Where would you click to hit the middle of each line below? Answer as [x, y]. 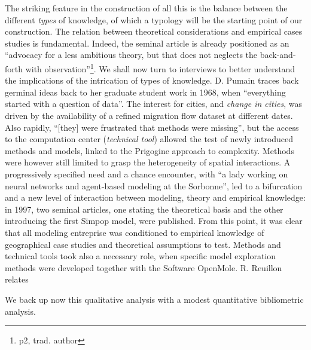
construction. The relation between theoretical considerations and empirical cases [154, 31]
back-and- [278, 55]
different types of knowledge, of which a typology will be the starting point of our [154, 19]
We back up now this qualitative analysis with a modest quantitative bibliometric [154, 299]
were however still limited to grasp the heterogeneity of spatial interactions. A [148, 162]
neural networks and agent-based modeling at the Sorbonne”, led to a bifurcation [154, 185]
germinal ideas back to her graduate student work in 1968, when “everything [145, 92]
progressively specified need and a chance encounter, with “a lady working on [147, 174]
